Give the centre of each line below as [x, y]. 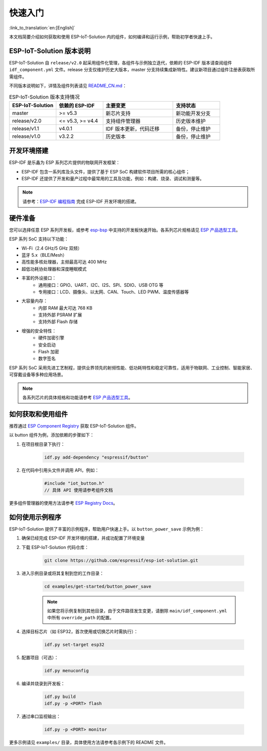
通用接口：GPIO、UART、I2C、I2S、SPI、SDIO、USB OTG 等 [101, 285]
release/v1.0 [26, 136]
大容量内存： [35, 301]
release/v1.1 [25, 128]
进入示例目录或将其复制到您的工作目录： [63, 573]
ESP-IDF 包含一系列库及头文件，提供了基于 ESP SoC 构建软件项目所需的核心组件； [106, 171]
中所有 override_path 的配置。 [81, 618]
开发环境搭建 [29, 151]
